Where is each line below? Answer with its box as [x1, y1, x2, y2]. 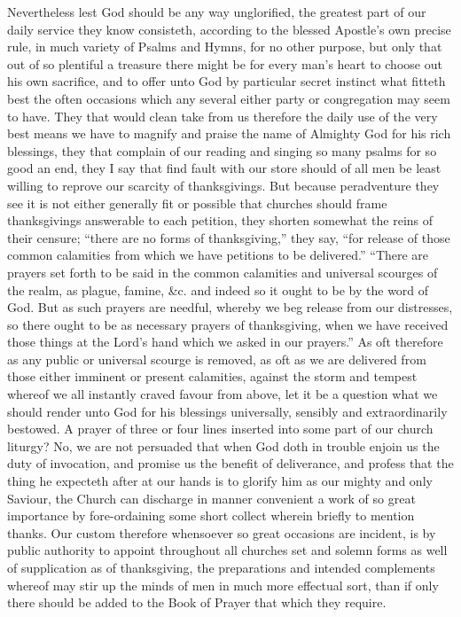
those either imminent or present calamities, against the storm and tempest [7, 367, 418, 386]
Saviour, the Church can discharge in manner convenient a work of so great [7, 488, 416, 507]
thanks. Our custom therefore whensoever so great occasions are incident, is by [7, 523, 436, 542]
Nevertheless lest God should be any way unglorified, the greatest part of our [7, 3, 426, 20]
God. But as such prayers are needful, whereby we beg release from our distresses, [7, 298, 453, 316]
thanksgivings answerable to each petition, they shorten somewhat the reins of [7, 211, 434, 230]
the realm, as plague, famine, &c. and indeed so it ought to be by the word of [7, 280, 429, 299]
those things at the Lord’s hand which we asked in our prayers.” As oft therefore [7, 332, 443, 351]
